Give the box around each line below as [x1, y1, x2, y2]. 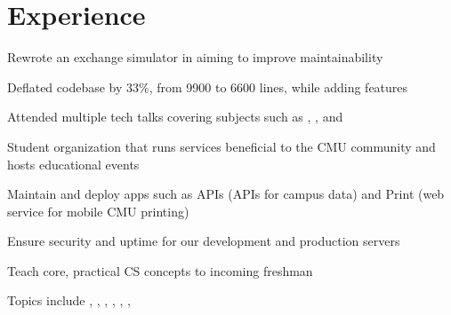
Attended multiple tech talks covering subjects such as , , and [7, 107, 343, 126]
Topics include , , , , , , [7, 291, 131, 310]
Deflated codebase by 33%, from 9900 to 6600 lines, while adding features [7, 77, 408, 96]
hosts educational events [7, 154, 140, 173]
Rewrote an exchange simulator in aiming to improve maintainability [7, 48, 383, 67]
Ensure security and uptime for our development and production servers [7, 232, 400, 250]
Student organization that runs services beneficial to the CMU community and [7, 137, 436, 155]
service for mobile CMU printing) [7, 201, 189, 220]
